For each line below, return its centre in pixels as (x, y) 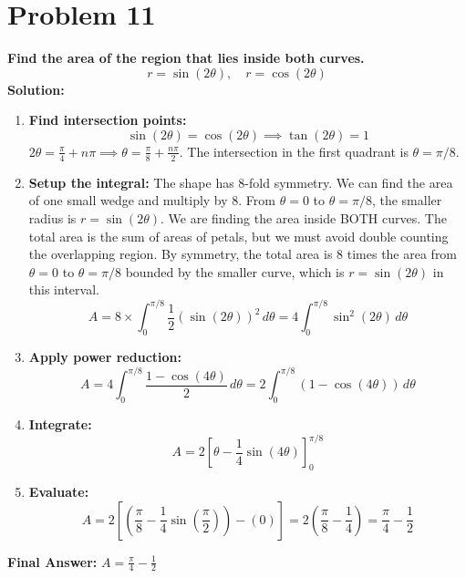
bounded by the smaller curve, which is (235, 271)
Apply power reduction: (105, 357)
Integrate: (60, 424)
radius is (52, 217)
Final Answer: (52, 561)
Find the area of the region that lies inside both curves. (186, 58)
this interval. (64, 289)
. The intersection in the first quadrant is (294, 151)
